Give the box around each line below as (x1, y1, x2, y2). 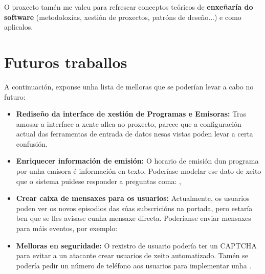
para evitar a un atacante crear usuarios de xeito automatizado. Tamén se (16, 250, 248, 261)
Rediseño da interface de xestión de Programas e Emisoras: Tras (16, 108, 247, 119)
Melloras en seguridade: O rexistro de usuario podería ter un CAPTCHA (16, 240, 257, 250)
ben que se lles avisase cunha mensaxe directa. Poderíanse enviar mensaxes (16, 213, 251, 223)
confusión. (16, 138, 48, 149)
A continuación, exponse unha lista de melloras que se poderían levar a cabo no (4, 81, 254, 92)
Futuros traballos (4, 51, 127, 72)
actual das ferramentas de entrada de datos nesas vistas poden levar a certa (16, 128, 253, 139)
